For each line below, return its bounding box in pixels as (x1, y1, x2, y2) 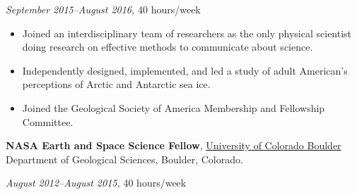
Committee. (22, 114, 74, 129)
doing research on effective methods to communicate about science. (22, 39, 313, 54)
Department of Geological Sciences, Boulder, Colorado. (6, 151, 243, 166)
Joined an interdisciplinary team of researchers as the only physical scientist (22, 25, 352, 40)
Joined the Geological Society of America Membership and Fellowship (22, 100, 325, 115)
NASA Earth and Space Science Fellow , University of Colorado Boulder (6, 138, 341, 153)
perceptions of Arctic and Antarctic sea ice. (22, 77, 211, 92)
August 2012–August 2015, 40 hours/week (6, 175, 187, 190)
